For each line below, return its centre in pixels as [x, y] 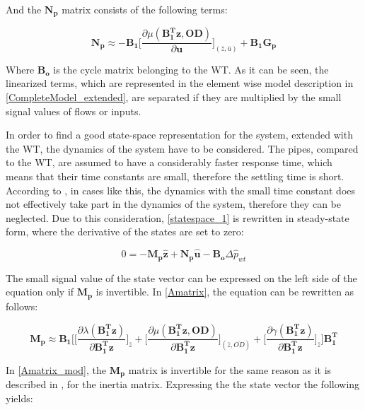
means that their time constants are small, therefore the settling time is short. [175, 176]
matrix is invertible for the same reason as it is [230, 369]
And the [24, 9]
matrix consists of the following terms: [145, 9]
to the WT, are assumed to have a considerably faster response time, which [169, 162]
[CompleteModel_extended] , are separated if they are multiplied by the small [174, 96]
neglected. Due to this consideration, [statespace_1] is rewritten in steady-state [178, 217]
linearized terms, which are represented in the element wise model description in [180, 83]
